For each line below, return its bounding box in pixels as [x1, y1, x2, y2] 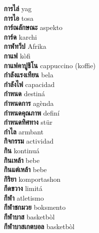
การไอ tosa [4, 13, 34, 23]
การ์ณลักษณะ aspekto [4, 22, 63, 32]
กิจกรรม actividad [4, 136, 54, 146]
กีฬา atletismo [4, 192, 44, 203]
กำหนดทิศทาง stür [4, 117, 53, 127]
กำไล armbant [4, 126, 43, 136]
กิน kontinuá [4, 145, 40, 155]
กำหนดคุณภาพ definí [4, 107, 60, 117]
